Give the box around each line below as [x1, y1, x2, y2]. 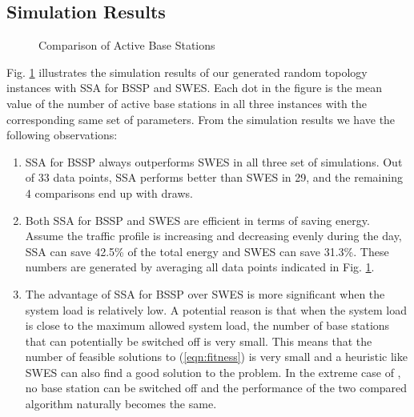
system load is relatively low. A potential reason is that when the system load [25, 301, 407, 318]
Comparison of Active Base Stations [38, 37, 215, 54]
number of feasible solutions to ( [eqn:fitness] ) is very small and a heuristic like [25, 348, 408, 365]
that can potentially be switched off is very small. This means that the [25, 332, 372, 349]
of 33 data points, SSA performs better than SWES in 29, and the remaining [25, 169, 403, 186]
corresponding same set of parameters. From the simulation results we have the [6, 110, 396, 127]
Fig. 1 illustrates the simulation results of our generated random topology [6, 63, 368, 80]
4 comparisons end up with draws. [25, 184, 193, 201]
